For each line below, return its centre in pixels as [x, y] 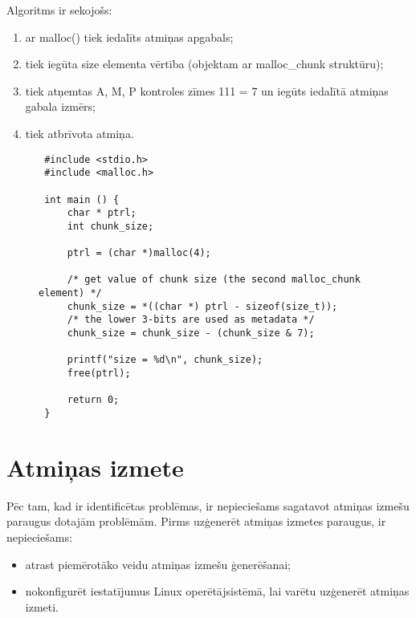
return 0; [93, 400]
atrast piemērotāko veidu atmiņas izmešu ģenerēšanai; [158, 564]
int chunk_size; [110, 226]
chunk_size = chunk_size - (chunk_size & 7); [191, 333]
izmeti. [42, 606]
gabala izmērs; [61, 106]
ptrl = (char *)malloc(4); [139, 253]
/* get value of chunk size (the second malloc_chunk [214, 280]
